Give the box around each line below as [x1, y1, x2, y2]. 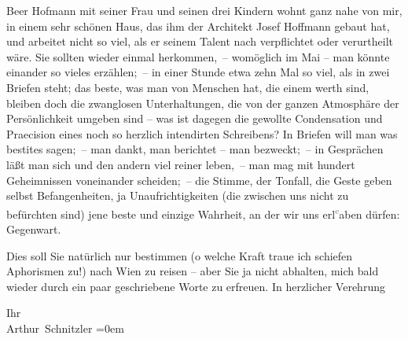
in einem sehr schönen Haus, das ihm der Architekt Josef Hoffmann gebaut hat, [6, 17, 390, 34]
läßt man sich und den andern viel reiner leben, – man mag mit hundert [6, 156, 355, 172]
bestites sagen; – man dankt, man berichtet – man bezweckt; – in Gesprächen [6, 141, 384, 157]
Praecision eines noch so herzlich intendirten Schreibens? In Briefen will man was [6, 125, 398, 142]
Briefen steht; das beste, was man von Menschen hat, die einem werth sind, [6, 79, 369, 95]
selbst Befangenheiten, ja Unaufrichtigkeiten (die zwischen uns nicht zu [6, 187, 349, 204]
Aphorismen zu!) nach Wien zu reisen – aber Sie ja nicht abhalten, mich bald [6, 263, 379, 279]
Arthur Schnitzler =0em [6, 319, 124, 336]
